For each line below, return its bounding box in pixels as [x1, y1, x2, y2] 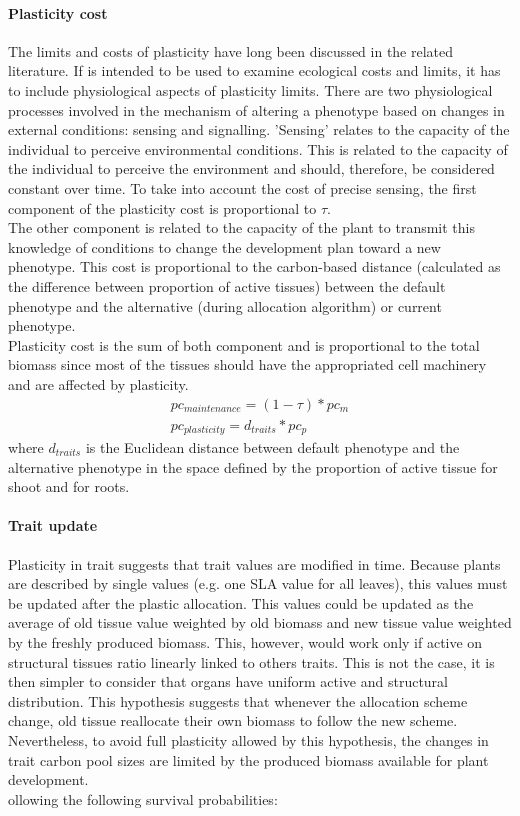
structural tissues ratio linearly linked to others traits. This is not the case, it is [8, 651, 495, 672]
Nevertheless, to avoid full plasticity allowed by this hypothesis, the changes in [8, 729, 489, 750]
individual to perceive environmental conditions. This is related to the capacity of [8, 138, 508, 159]
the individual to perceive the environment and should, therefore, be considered [8, 158, 495, 179]
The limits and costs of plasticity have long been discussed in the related [8, 40, 454, 61]
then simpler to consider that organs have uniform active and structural [8, 671, 449, 692]
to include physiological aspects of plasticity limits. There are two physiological [8, 79, 493, 100]
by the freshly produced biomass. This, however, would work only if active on [8, 631, 483, 652]
